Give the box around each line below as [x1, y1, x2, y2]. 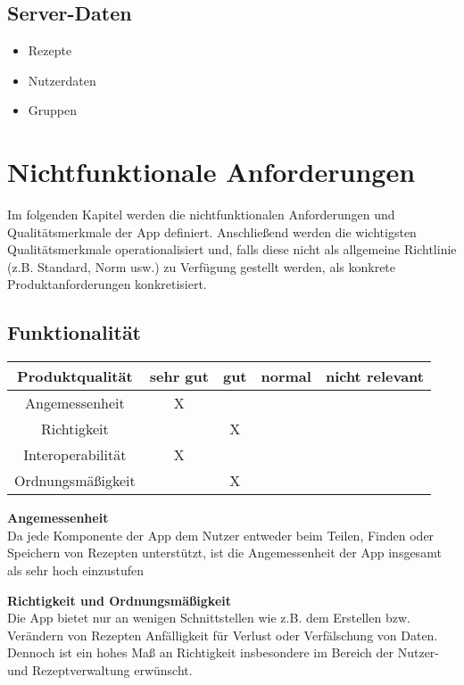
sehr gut [149, 366, 209, 387]
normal [261, 366, 311, 387]
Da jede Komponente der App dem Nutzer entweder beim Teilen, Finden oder [7, 525, 435, 544]
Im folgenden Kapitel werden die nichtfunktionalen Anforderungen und [7, 205, 395, 224]
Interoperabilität [23, 444, 127, 466]
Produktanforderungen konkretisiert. [7, 275, 207, 293]
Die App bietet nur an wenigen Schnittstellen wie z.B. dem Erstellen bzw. [7, 608, 410, 627]
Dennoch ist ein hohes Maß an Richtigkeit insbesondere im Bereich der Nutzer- [7, 643, 440, 662]
